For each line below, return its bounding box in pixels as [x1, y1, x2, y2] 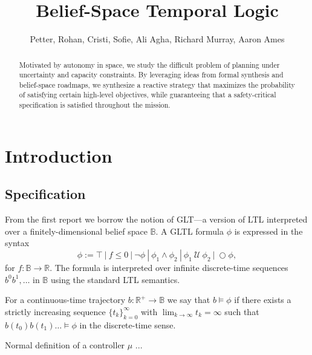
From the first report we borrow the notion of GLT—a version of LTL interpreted [5, 213, 308, 226]
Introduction [5, 143, 112, 168]
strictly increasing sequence [5, 305, 106, 318]
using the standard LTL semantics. [50, 273, 180, 285]
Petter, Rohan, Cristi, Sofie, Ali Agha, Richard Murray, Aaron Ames [30, 33, 285, 45]
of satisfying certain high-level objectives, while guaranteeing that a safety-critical [19, 90, 276, 100]
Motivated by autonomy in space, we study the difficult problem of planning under [19, 59, 280, 70]
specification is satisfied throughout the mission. [19, 100, 171, 110]
